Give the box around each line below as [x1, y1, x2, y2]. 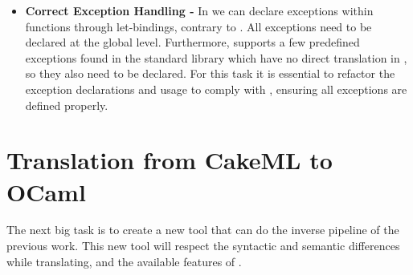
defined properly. [25, 96, 108, 113]
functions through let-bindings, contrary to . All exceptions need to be [25, 18, 372, 34]
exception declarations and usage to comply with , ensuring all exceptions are [25, 80, 407, 97]
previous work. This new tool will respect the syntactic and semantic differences [6, 237, 400, 254]
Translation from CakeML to [6, 144, 333, 176]
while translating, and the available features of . [6, 253, 242, 269]
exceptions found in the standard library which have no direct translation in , [25, 49, 407, 66]
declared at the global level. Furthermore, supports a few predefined [25, 34, 360, 51]
